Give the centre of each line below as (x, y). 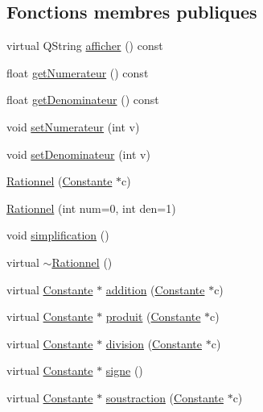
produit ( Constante (153, 316)
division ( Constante (154, 343)
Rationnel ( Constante (60, 181)
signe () (124, 370)
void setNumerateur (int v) (73, 126)
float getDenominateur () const (83, 100)
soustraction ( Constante (164, 397)
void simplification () (58, 235)
